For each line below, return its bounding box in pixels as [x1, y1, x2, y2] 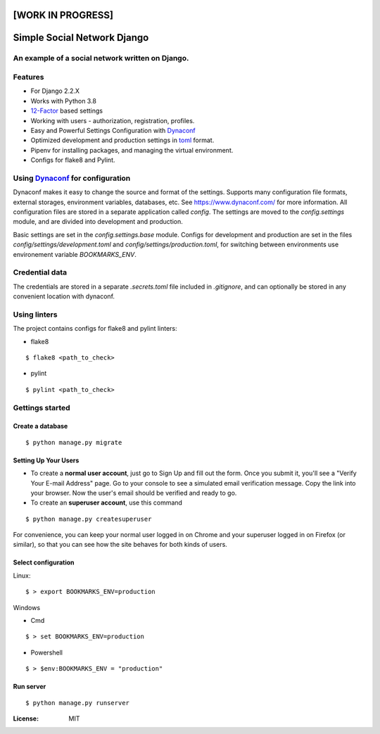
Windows [13, 603, 41, 612]
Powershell [30, 648, 63, 657]
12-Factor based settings [30, 106, 103, 115]
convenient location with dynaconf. [13, 292, 115, 300]
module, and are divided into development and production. [13, 217, 183, 226]
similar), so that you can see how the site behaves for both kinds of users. [13, 540, 228, 549]
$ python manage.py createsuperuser [25, 514, 152, 523]
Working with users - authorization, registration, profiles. [30, 116, 195, 125]
